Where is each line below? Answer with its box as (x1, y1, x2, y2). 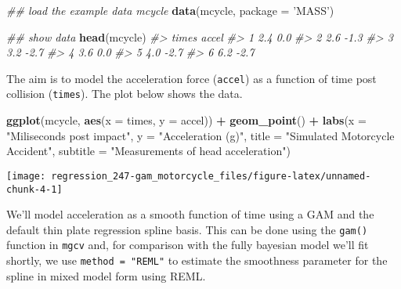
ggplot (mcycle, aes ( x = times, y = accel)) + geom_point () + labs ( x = (6, 112, 367, 128)
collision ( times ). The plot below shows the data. (6, 85, 243, 102)
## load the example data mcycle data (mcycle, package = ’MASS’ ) (6, 2, 334, 18)
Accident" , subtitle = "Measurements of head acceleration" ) (6, 143, 291, 159)
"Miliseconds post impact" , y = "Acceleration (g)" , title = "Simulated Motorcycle (6, 127, 395, 143)
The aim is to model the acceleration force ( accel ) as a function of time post (6, 70, 377, 86)
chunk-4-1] (6, 183, 63, 195)
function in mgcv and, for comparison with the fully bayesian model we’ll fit (6, 237, 369, 253)
